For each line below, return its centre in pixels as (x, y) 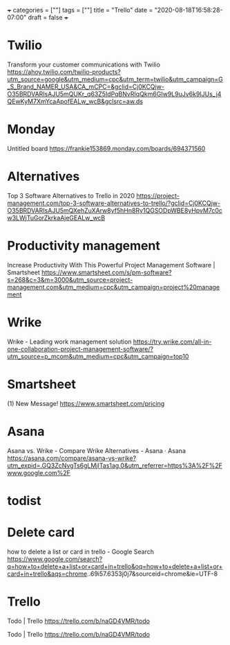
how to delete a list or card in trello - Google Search (80, 551)
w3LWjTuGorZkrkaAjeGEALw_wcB (56, 218)
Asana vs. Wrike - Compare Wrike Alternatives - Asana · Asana (97, 450)
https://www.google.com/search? (55, 559)
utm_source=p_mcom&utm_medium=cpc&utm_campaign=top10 (98, 356)
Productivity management (84, 246)
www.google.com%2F (39, 472)
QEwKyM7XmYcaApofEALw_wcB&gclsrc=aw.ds (75, 101)
